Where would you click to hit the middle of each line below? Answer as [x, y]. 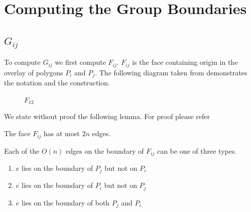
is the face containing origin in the [185, 62]
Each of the [22, 150]
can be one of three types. [197, 150]
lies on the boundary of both [66, 202]
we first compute [80, 62]
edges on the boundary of [105, 150]
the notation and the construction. [57, 83]
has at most [62, 133]
